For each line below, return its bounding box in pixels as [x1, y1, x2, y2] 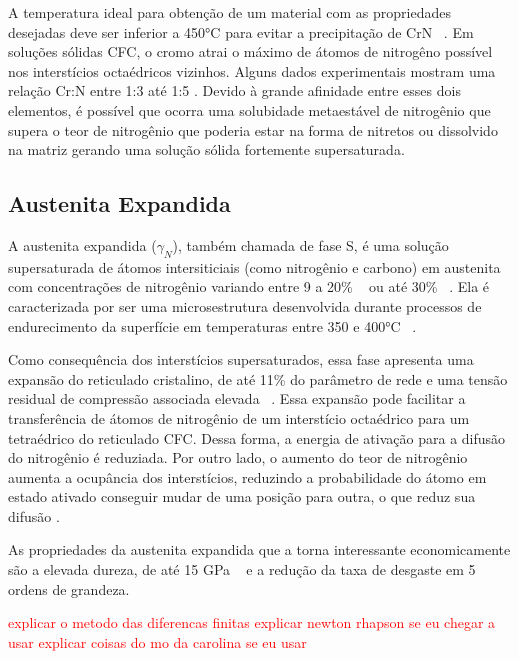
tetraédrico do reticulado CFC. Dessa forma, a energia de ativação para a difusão [8, 427, 506, 448]
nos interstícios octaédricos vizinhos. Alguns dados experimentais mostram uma [8, 60, 496, 81]
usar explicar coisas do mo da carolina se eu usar [8, 631, 307, 652]
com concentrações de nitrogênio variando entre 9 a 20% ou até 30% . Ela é [8, 276, 490, 297]
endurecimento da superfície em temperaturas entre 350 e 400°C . [8, 315, 417, 336]
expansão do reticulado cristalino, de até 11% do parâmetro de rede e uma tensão [8, 368, 508, 389]
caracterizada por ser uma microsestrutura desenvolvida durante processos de [8, 295, 482, 316]
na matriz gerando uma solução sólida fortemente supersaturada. [8, 139, 405, 160]
